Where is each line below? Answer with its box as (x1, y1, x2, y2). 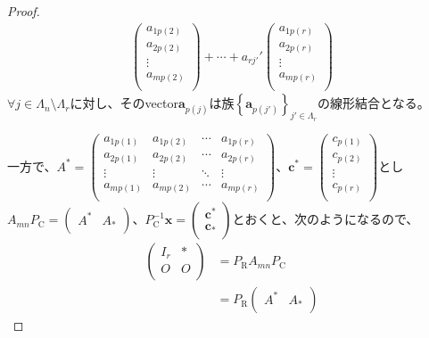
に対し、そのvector (70, 94, 178, 112)
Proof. (7, 2, 40, 20)
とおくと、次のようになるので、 (232, 210, 419, 228)
